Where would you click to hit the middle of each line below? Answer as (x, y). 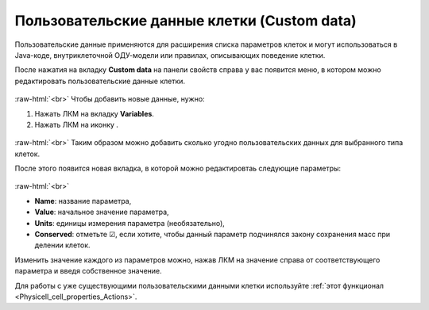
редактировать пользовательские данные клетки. (100, 81)
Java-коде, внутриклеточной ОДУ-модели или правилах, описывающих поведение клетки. (170, 55)
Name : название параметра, (83, 201)
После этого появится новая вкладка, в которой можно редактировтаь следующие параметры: (178, 168)
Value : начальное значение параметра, (102, 212)
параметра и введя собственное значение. (88, 271)
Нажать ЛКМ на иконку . (77, 124)
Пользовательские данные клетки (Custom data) (186, 21)
